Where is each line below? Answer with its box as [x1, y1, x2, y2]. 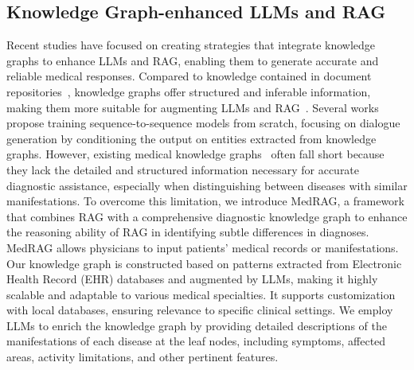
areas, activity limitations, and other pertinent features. [6, 349, 279, 365]
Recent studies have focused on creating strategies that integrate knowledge [6, 37, 376, 53]
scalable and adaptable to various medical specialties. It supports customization [6, 286, 396, 302]
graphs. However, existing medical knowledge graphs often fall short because [6, 146, 385, 162]
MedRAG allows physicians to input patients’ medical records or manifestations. [6, 239, 399, 255]
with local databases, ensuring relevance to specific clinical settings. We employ [6, 302, 393, 318]
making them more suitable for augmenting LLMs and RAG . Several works [6, 99, 379, 115]
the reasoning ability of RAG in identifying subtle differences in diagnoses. [6, 224, 369, 240]
